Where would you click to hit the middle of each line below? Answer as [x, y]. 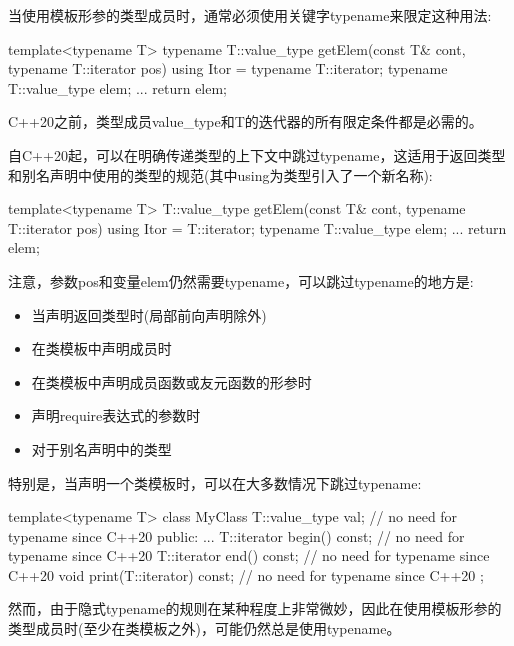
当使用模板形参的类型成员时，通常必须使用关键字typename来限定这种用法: [250, 15]
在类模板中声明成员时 [101, 348]
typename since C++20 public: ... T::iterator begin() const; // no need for [236, 535]
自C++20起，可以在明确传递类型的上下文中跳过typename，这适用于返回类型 [257, 154]
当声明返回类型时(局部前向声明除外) [149, 314]
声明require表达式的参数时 [116, 415]
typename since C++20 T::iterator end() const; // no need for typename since [249, 555]
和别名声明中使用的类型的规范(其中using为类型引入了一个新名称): [220, 174]
